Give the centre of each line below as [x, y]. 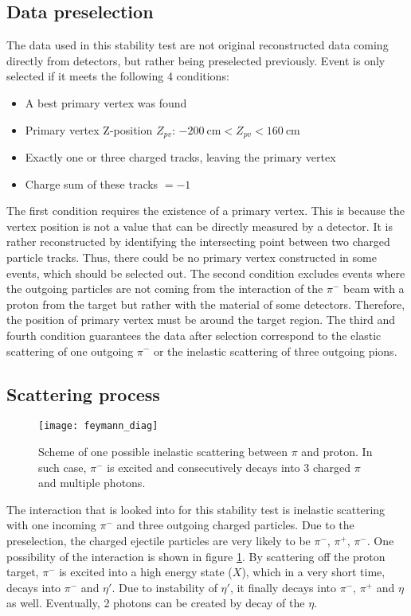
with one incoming [51, 525]
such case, [63, 467]
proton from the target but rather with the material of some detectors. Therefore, [206, 304]
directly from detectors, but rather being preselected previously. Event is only [196, 60]
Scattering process [83, 394]
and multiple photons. [92, 483]
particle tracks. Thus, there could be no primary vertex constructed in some [192, 257]
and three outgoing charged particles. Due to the [235, 525]
